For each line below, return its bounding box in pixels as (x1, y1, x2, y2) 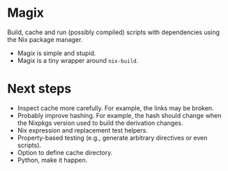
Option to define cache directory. (17, 148, 113, 156)
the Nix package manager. (7, 35, 83, 43)
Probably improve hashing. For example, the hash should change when (17, 111, 222, 119)
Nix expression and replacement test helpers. (17, 126, 149, 134)
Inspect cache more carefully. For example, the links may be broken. (17, 103, 214, 112)
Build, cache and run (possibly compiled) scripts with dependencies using (7, 28, 220, 36)
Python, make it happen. (17, 156, 88, 164)
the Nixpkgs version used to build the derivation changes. (17, 119, 183, 127)
